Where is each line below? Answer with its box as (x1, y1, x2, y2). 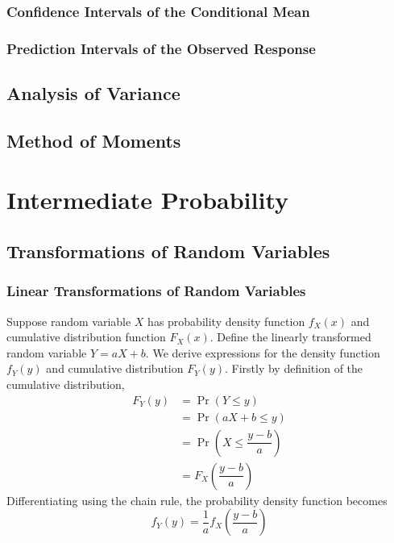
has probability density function (147, 312, 305, 329)
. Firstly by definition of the (224, 360, 363, 377)
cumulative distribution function (6, 328, 166, 345)
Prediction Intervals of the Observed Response (6, 38, 316, 58)
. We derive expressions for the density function (145, 344, 380, 361)
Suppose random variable (6, 312, 131, 329)
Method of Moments (6, 127, 181, 152)
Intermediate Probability (6, 183, 289, 216)
